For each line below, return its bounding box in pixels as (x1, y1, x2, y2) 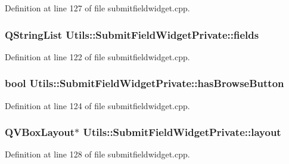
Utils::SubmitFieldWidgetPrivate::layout (83, 125, 281, 140)
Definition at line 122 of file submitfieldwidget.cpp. (5, 50, 190, 63)
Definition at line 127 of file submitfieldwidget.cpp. (5, 2, 190, 14)
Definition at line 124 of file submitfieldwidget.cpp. (5, 99, 190, 112)
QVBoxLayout (5, 125, 75, 140)
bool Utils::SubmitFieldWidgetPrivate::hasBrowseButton (5, 76, 284, 91)
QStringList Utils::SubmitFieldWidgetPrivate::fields (5, 27, 259, 42)
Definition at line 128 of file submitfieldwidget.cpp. (5, 148, 190, 160)
